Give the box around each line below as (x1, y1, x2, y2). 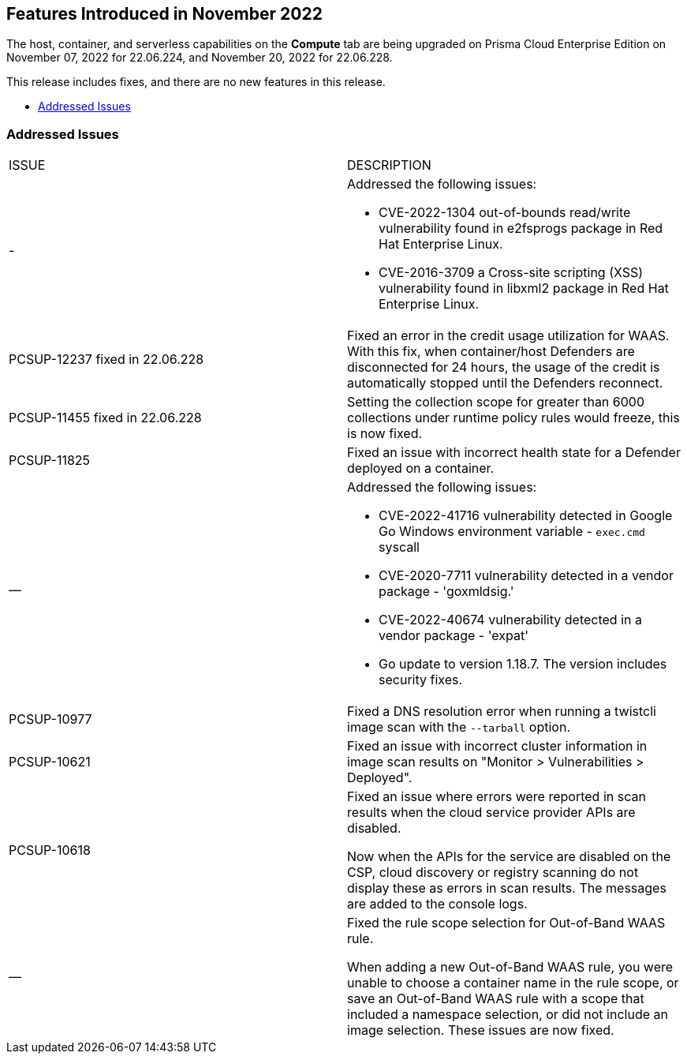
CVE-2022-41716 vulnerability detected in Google (379, 508, 673, 524)
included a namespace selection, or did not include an (347, 1006, 668, 1023)
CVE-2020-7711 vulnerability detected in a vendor (379, 567, 674, 584)
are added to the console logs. (347, 896, 528, 912)
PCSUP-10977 (9, 711, 92, 728)
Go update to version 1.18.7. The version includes (379, 656, 667, 672)
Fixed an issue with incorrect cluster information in (347, 738, 648, 755)
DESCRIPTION (347, 157, 431, 174)
